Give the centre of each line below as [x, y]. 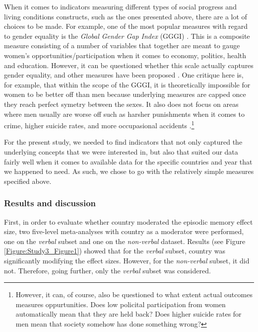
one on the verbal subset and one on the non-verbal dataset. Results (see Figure [125, 241]
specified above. [28, 181]
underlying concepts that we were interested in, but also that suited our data [121, 151]
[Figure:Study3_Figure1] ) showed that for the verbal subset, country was [115, 251]
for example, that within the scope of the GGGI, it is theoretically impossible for [127, 84]
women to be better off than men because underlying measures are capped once [125, 94]
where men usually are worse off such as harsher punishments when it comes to [124, 114]
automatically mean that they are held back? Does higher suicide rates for [129, 314]
